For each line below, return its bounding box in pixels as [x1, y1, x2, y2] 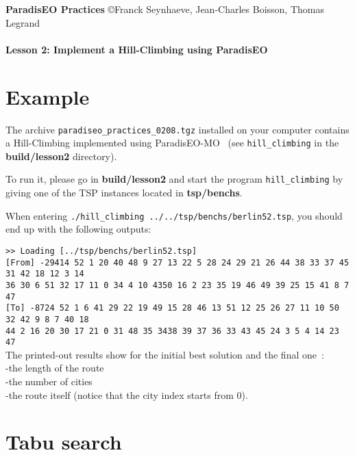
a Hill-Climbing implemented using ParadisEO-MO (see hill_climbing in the [5, 135, 339, 150]
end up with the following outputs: [5, 222, 151, 236]
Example [5, 82, 90, 110]
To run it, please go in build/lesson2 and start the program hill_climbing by [5, 172, 343, 186]
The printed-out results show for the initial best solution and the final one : [5, 347, 324, 361]
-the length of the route [5, 361, 104, 375]
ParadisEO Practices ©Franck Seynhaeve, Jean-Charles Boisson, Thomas [5, 2, 324, 16]
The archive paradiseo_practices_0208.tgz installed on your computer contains [5, 122, 350, 136]
